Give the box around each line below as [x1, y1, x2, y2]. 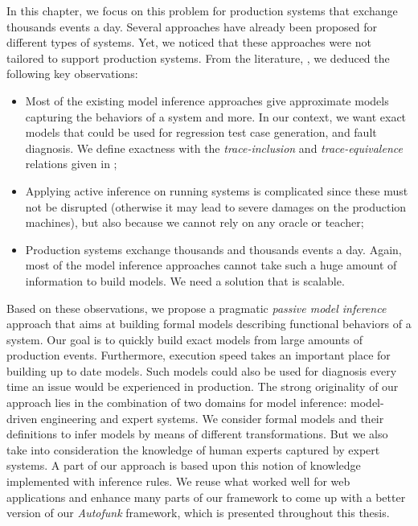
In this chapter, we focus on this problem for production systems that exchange [6, 2, 398, 18]
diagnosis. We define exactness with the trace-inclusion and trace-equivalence [25, 139, 403, 156]
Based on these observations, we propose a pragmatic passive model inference [6, 299, 387, 316]
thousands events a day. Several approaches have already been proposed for [6, 18, 378, 35]
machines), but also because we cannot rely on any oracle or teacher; [25, 214, 364, 231]
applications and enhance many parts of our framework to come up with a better [6, 488, 406, 505]
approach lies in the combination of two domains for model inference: [6, 394, 347, 411]
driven [6, 409, 38, 426]
